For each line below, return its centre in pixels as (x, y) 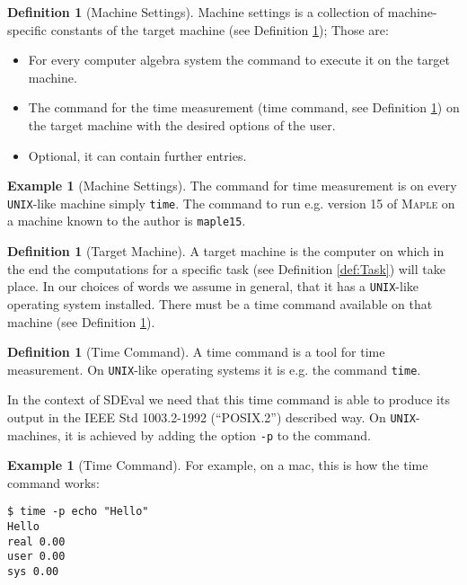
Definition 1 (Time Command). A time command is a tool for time (196, 352)
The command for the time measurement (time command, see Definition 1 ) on (244, 107)
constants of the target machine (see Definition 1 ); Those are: (220, 29)
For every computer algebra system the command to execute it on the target (239, 60)
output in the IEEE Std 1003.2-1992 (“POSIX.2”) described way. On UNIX (212, 417)
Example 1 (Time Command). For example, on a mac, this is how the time (218, 465)
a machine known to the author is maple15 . (127, 221)
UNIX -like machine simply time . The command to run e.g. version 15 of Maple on (231, 203)
